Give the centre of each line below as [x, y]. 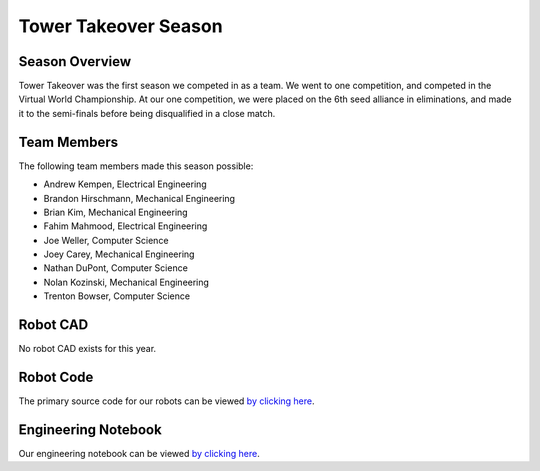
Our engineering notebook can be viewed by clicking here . [139, 453]
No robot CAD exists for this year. [87, 349]
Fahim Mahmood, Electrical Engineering [125, 226]
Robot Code [56, 376]
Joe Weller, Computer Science [106, 240]
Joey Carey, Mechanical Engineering [119, 254]
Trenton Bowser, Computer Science [116, 296]
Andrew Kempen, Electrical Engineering [125, 184]
